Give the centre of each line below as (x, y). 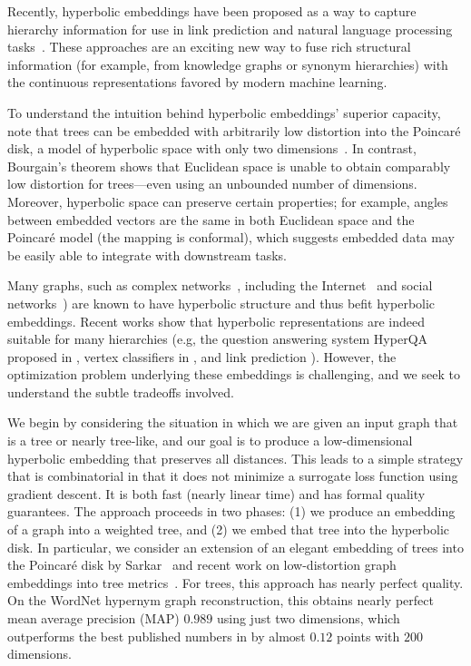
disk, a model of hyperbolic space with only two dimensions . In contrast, (212, 148)
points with (368, 636)
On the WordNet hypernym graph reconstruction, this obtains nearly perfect (221, 600)
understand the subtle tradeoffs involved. (121, 392)
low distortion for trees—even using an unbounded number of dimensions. (212, 184)
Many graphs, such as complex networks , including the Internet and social (220, 285)
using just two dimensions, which (308, 618)
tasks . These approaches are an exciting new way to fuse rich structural (209, 47)
